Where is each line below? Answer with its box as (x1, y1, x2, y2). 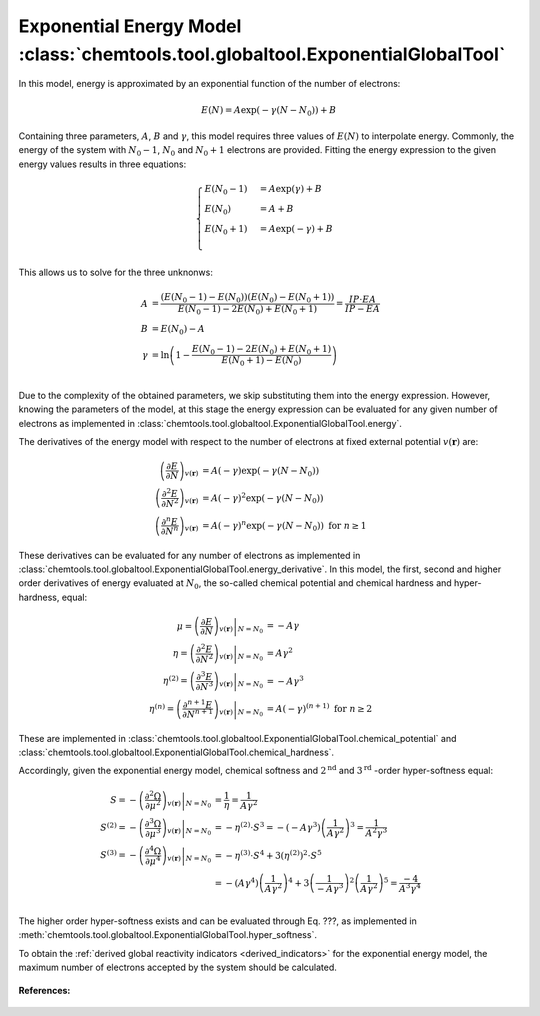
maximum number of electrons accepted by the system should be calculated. (18, 961, 337, 974)
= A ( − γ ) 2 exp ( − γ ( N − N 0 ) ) (201, 490, 324, 506)
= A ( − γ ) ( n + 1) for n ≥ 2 (266, 701, 373, 714)
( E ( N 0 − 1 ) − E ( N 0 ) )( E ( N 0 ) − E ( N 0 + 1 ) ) (160, 291, 335, 305)
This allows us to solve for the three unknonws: (18, 266, 214, 279)
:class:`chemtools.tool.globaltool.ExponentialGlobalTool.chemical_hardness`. (18, 746, 335, 759)
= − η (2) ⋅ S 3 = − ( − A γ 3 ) (214, 820, 322, 834)
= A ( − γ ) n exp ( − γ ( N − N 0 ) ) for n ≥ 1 (201, 518, 367, 534)
